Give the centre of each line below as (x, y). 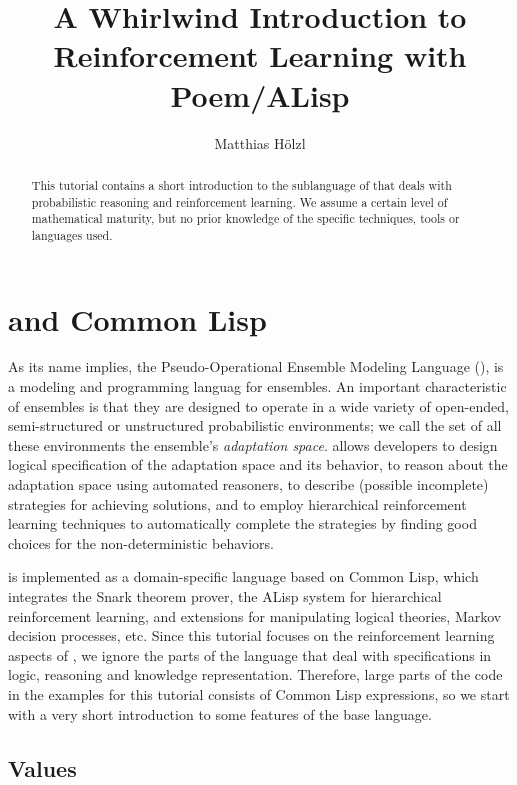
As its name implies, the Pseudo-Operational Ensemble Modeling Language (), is (256, 366)
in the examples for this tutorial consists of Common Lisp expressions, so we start (259, 693)
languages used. (72, 234)
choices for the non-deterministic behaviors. (141, 542)
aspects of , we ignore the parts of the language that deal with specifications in (250, 654)
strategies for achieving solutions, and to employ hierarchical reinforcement (237, 503)
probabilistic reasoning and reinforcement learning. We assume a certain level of (239, 201)
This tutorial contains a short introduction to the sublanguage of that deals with (241, 184)
